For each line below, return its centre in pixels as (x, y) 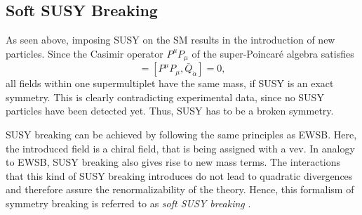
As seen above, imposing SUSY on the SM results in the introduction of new (170, 40)
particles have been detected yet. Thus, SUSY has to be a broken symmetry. (170, 111)
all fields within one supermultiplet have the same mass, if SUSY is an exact (170, 83)
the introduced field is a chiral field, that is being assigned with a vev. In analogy (180, 148)
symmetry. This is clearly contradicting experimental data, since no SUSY (165, 97)
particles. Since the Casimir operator (85, 53)
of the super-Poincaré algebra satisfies (273, 53)
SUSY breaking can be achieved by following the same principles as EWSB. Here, (181, 135)
